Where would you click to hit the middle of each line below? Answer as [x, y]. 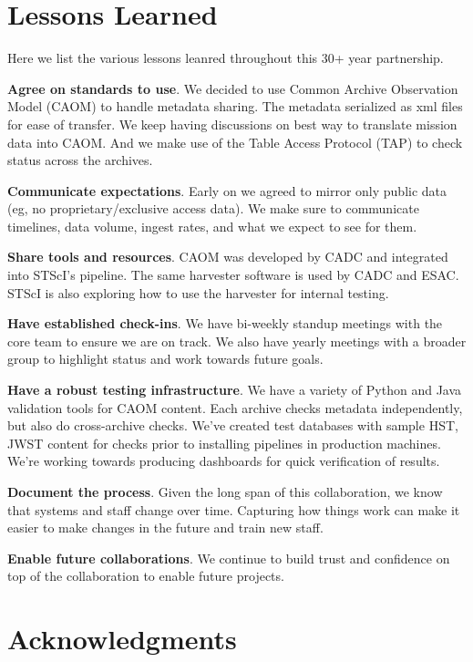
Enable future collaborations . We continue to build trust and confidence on [229, 558]
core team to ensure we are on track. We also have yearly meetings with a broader [237, 341]
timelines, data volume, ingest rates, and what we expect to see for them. [212, 226]
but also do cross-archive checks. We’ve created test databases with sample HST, [233, 425]
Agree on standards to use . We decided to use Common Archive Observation [233, 88]
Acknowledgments [122, 639]
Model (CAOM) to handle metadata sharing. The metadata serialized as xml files [235, 106]
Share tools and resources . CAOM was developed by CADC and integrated [228, 257]
